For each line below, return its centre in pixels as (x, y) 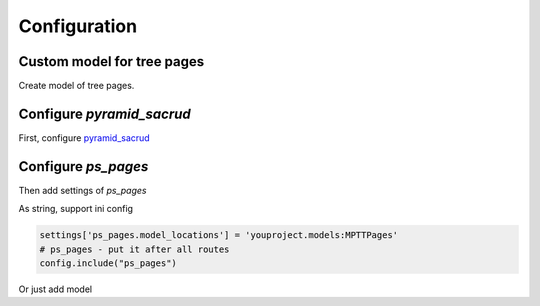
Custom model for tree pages (111, 61)
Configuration (78, 26)
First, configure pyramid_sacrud (84, 137)
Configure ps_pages (83, 166)
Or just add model (55, 289)
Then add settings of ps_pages (82, 190)
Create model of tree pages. (76, 86)
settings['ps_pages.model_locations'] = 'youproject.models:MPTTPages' (219, 235)
